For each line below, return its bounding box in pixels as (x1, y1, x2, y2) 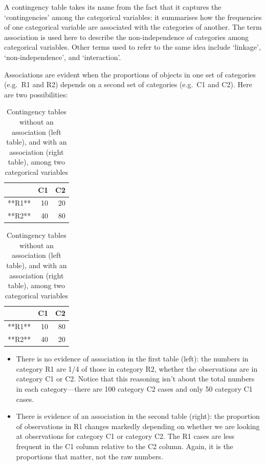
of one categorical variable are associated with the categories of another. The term (4, 22, 262, 32)
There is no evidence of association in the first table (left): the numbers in (16, 353, 249, 364)
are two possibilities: (4, 89, 68, 99)
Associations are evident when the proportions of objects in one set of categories (4, 69, 256, 79)
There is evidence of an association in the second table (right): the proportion (16, 411, 260, 421)
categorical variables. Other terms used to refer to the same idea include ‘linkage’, (4, 42, 261, 52)
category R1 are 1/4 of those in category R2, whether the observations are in (16, 363, 258, 374)
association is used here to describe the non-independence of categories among (4, 31, 249, 42)
